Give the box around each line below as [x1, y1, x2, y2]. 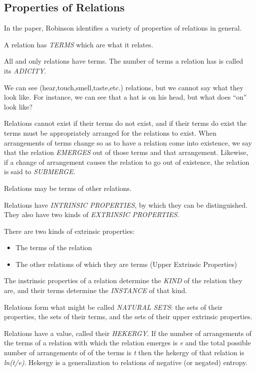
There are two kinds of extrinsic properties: [4, 225, 135, 236]
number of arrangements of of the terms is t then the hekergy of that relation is [4, 347, 245, 358]
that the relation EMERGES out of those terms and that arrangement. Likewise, [4, 147, 248, 157]
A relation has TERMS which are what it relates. [4, 39, 153, 49]
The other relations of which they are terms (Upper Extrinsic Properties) [15, 259, 237, 269]
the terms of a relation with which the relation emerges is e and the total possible [4, 337, 251, 348]
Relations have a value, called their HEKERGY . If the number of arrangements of [4, 328, 252, 338]
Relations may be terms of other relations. [4, 183, 132, 193]
